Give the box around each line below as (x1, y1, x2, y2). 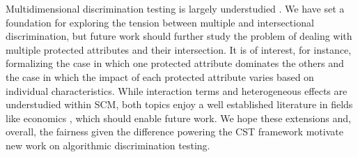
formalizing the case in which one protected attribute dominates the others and (6, 56, 344, 70)
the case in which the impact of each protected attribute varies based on (6, 69, 314, 84)
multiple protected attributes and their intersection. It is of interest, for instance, (6, 42, 352, 57)
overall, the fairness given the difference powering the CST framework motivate (6, 124, 343, 139)
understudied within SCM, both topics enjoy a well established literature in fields (6, 97, 353, 112)
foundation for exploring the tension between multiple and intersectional (6, 15, 314, 29)
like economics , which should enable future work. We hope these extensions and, (6, 110, 351, 125)
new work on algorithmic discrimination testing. (6, 137, 210, 152)
